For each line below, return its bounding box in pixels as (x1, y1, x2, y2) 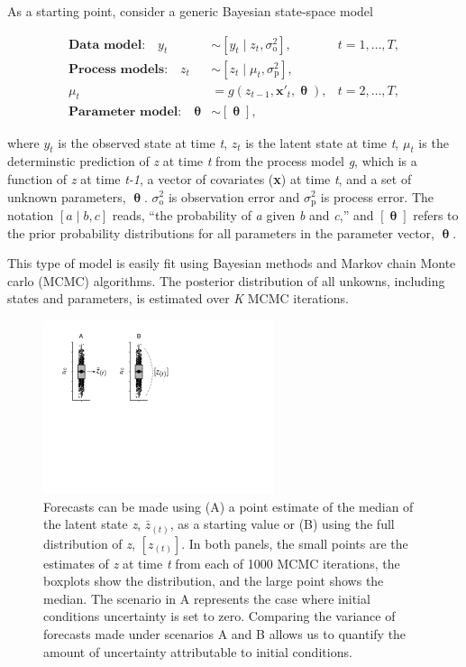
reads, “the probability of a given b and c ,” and (112, 205, 374, 224)
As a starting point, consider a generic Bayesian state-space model (7, 2, 373, 20)
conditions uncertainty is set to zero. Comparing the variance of (43, 607, 396, 625)
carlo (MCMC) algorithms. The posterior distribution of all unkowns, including (7, 271, 445, 290)
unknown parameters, (7, 187, 126, 206)
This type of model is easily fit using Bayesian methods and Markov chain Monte (7, 254, 456, 273)
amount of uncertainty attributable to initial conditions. (43, 642, 352, 661)
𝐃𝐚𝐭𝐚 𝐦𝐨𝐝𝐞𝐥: (68, 38, 146, 51)
